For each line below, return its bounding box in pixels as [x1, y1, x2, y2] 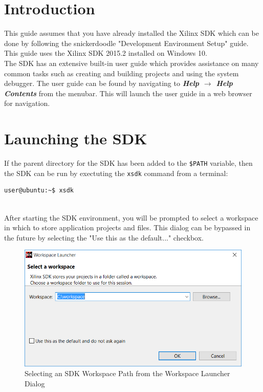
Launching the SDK [4, 128, 147, 149]
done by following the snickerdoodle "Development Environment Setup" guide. [4, 37, 249, 48]
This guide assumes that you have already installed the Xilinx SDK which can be [4, 28, 259, 38]
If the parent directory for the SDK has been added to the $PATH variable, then [4, 158, 253, 168]
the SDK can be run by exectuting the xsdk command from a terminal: [4, 167, 228, 178]
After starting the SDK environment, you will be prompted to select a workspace [4, 212, 258, 223]
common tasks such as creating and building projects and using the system [4, 68, 239, 78]
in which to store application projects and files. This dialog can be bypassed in [4, 222, 251, 233]
